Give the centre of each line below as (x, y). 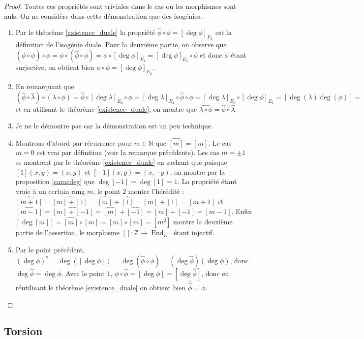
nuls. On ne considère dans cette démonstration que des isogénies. (103, 15)
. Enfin (242, 211)
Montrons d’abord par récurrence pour (74, 142)
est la (223, 32)
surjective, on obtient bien (55, 67)
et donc (211, 55)
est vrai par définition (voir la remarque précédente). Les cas (128, 152)
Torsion (23, 330)
